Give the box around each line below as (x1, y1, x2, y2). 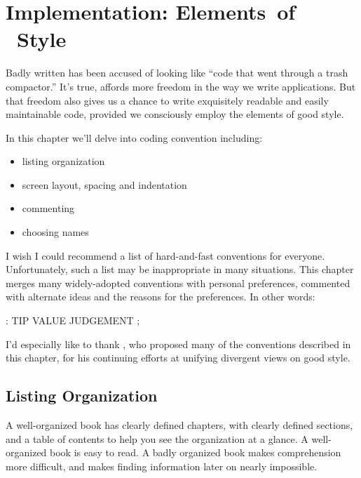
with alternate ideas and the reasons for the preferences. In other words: (6, 289, 315, 304)
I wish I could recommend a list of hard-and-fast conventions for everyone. (6, 248, 325, 263)
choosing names (22, 225, 89, 239)
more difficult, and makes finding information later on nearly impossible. (6, 458, 318, 473)
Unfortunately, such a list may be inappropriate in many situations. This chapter (6, 262, 354, 277)
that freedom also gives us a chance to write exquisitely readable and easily (6, 93, 329, 107)
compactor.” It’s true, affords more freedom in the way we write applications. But (6, 79, 356, 93)
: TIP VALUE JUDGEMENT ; (6, 313, 140, 328)
